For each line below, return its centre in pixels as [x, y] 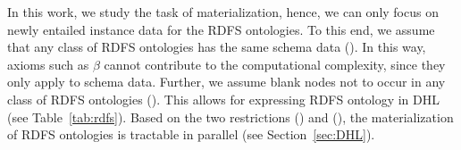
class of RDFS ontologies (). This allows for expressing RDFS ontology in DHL [223, 99]
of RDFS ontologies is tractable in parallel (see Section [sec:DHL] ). [191, 134]
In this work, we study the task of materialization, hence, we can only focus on [223, 12]
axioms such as [48, 64]
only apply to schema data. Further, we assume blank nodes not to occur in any [226, 82]
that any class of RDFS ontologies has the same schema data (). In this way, [217, 47]
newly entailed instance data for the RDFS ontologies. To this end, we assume [221, 29]
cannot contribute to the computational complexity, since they [275, 64]
